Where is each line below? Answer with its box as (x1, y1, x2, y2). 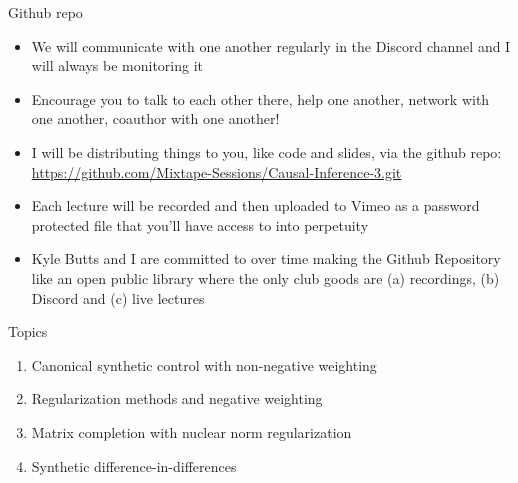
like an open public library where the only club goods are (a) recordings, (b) (31, 267, 500, 288)
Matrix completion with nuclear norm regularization (31, 421, 352, 442)
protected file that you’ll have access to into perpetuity (31, 214, 369, 235)
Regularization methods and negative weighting (31, 388, 323, 409)
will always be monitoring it (31, 55, 204, 76)
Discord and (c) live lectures (31, 287, 205, 308)
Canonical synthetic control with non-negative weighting (31, 354, 377, 375)
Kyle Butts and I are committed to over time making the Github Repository (31, 248, 501, 269)
